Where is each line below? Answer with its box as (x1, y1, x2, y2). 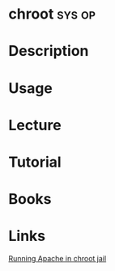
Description (8, 42, 89, 61)
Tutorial (8, 153, 62, 171)
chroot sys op (8, 5, 96, 23)
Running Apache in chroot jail (8, 254, 107, 264)
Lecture (8, 116, 62, 134)
